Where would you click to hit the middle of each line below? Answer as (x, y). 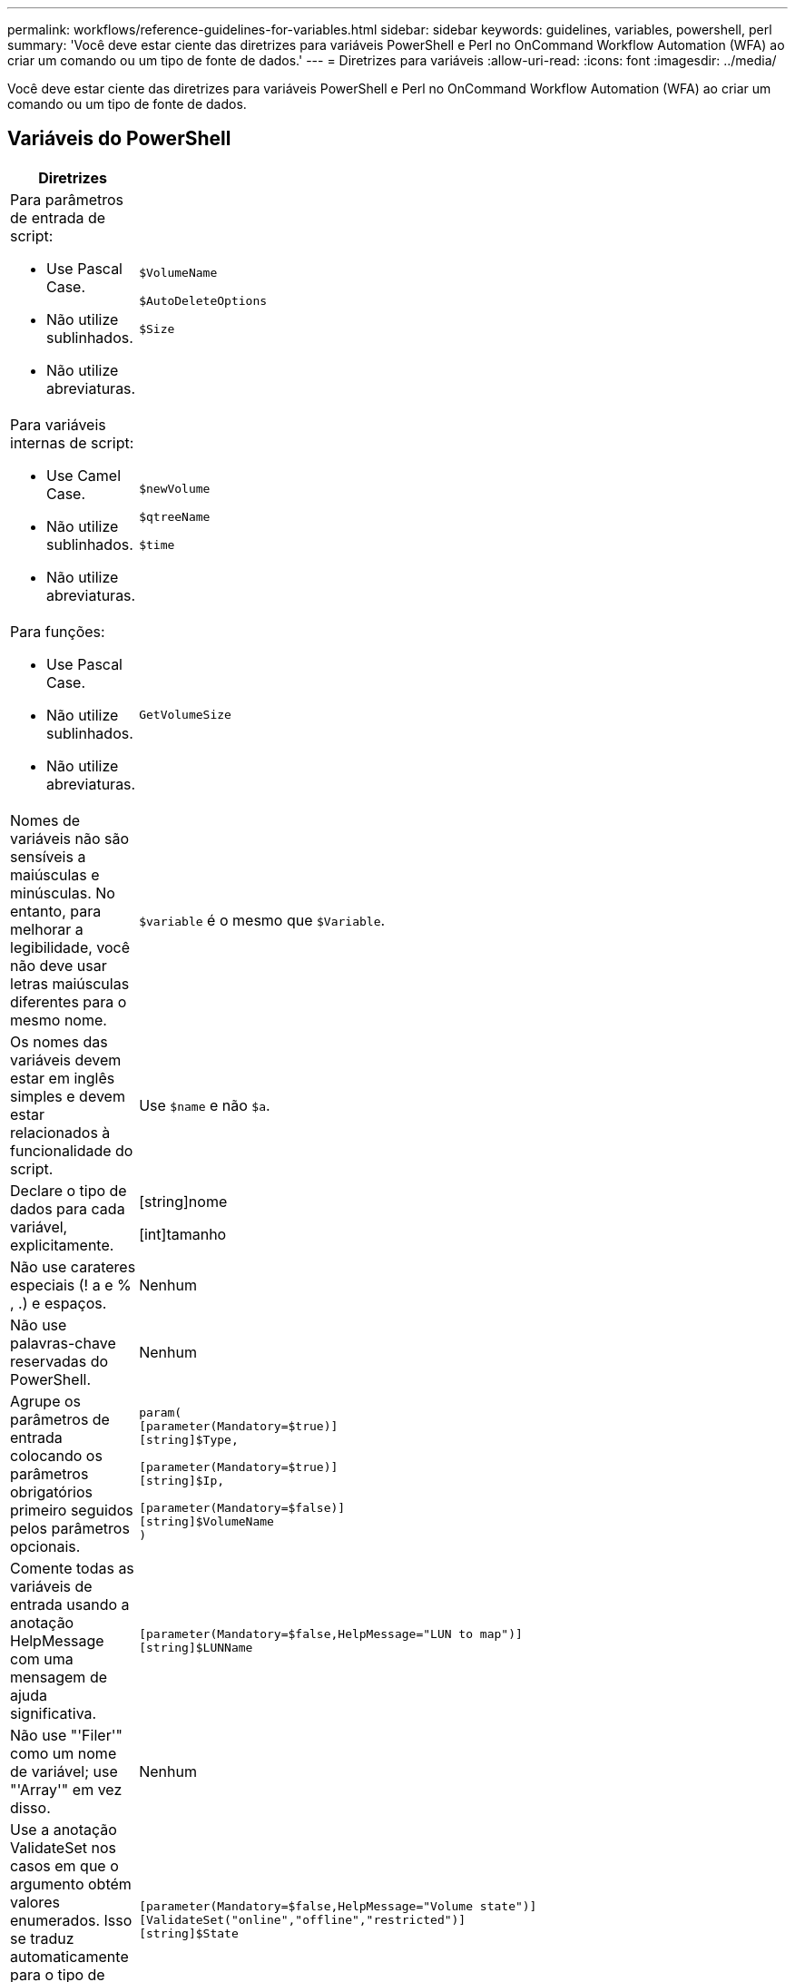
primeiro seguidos (72, 1510)
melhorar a (47, 929)
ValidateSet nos (63, 1847)
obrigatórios (52, 1491)
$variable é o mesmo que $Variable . (262, 920)
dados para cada (68, 1208)
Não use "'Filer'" (66, 1735)
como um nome (64, 1753)
